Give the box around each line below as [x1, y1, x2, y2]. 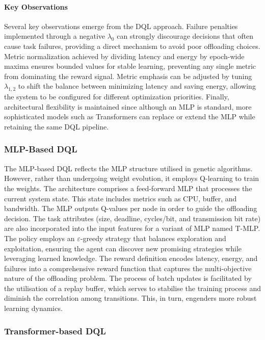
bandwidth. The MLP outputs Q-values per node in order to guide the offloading [4, 203, 257, 214]
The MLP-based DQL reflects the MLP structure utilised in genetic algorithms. [4, 163, 253, 173]
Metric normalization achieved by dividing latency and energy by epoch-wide [4, 50, 245, 61]
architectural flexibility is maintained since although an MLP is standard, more [4, 101, 252, 112]
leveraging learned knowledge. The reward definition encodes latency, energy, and [4, 253, 258, 264]
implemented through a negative [4, 31, 105, 41]
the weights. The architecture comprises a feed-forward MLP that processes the [4, 182, 252, 193]
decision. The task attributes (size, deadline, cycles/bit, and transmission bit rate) [4, 213, 261, 223]
